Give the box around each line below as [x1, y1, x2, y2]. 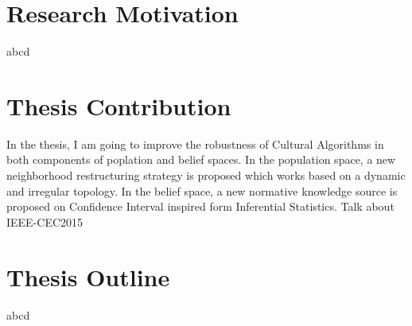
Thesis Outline [6, 260, 170, 293]
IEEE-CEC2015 [6, 213, 84, 230]
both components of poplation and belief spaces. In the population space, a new [6, 151, 396, 168]
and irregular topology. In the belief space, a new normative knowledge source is [6, 182, 398, 199]
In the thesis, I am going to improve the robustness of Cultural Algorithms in [6, 135, 384, 152]
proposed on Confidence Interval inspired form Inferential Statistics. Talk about [6, 198, 395, 215]
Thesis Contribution [6, 89, 231, 122]
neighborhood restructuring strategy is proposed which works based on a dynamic [6, 167, 406, 184]
